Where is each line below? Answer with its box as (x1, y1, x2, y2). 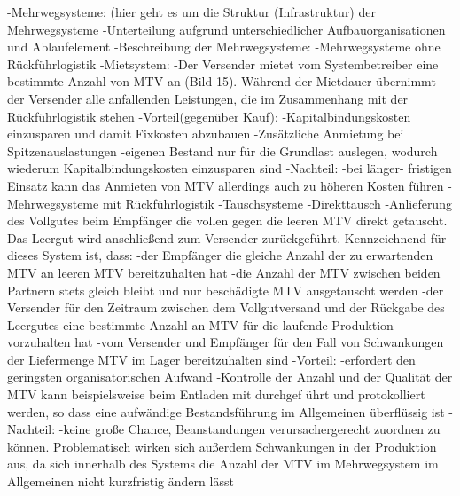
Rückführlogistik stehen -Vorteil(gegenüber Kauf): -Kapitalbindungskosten (7, 106, 411, 125)
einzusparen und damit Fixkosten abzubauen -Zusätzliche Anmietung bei (7, 124, 404, 143)
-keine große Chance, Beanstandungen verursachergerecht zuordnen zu (58, 420, 441, 438)
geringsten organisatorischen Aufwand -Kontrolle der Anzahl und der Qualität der (7, 367, 453, 386)
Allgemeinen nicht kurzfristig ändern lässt (7, 472, 234, 491)
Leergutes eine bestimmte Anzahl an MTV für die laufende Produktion (7, 315, 394, 334)
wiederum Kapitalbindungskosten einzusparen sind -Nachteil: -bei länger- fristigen (7, 159, 452, 177)
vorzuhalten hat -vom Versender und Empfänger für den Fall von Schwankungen (7, 333, 444, 351)
